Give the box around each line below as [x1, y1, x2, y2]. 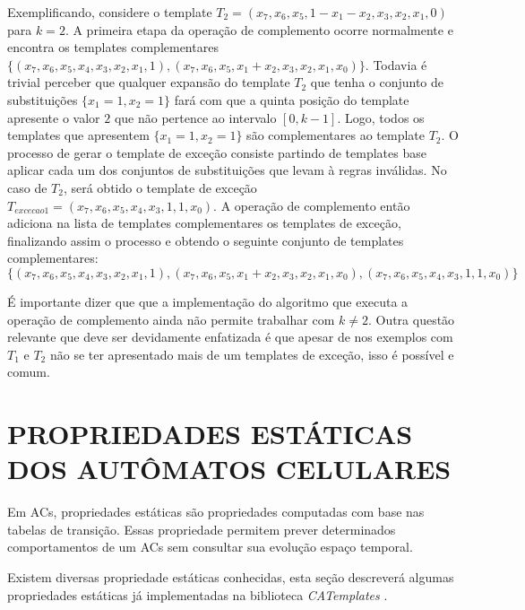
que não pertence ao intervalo [114, 108, 277, 126]
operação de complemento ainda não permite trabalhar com [7, 309, 335, 328]
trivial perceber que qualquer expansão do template [7, 73, 290, 91]
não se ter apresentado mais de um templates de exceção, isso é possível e [49, 344, 454, 363]
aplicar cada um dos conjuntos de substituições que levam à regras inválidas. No [7, 161, 447, 179]
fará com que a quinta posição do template [174, 90, 409, 109]
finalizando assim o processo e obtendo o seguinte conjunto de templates [7, 231, 404, 249]
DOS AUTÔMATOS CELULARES [7, 450, 452, 487]
